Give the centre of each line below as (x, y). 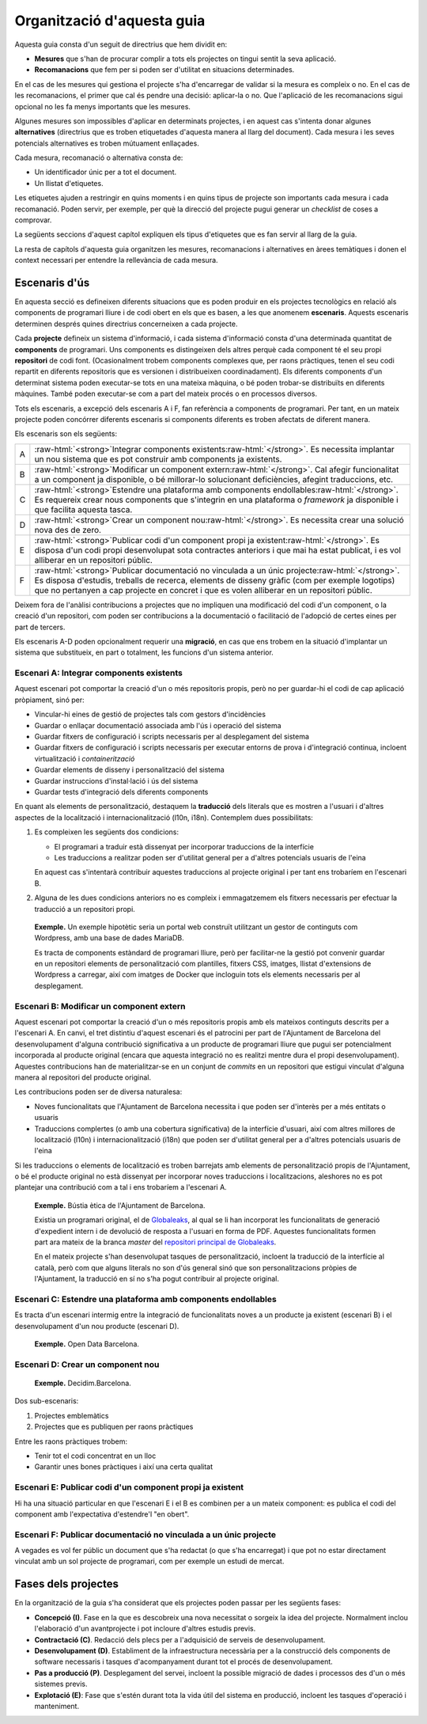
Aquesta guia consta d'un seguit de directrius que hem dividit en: (121, 44)
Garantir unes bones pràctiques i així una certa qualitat (124, 1467)
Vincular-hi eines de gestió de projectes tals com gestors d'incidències (150, 714)
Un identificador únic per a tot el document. (106, 172)
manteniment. (57, 1706)
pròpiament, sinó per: (49, 700)
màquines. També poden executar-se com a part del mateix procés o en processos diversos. (166, 394)
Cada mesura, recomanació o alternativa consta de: (99, 158)
